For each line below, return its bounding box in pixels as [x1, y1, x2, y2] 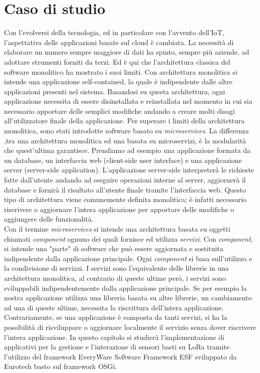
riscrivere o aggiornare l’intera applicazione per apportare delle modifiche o [4, 204, 234, 214]
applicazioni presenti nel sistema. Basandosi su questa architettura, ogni [4, 86, 225, 96]
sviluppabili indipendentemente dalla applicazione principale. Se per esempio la [4, 282, 247, 293]
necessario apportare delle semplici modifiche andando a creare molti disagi [4, 105, 235, 116]
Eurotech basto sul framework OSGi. [4, 361, 117, 371]
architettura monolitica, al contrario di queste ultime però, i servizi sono [4, 272, 226, 283]
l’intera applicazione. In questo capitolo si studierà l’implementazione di [4, 331, 224, 342]
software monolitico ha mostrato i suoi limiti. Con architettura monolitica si [4, 66, 237, 77]
